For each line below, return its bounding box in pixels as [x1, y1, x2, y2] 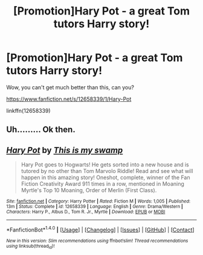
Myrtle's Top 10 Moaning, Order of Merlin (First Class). [21, 187, 157, 194]
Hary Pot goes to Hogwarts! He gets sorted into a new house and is [21, 161, 189, 168]
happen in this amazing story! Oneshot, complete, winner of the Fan [21, 174, 190, 181]
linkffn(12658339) [6, 107, 51, 114]
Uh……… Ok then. [6, 125, 76, 135]
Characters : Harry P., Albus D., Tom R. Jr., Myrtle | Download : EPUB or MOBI [6, 209, 166, 215]
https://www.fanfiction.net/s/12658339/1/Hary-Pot [6, 95, 132, 102]
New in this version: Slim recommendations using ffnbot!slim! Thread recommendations [6, 238, 188, 244]
